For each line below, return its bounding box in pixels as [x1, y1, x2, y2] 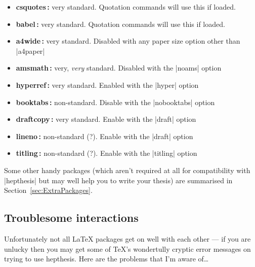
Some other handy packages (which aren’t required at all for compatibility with [4, 164, 250, 175]
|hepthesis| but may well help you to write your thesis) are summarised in [4, 175, 233, 185]
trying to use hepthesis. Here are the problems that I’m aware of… [4, 253, 209, 264]
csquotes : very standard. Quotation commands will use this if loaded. [16, 2, 236, 12]
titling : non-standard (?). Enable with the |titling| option [16, 148, 197, 158]
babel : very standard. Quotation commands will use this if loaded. [16, 18, 225, 29]
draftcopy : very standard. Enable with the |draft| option [16, 114, 196, 124]
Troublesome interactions [4, 210, 139, 225]
